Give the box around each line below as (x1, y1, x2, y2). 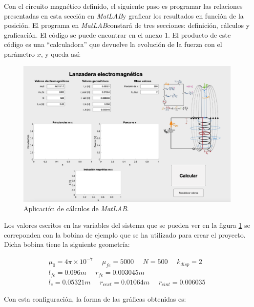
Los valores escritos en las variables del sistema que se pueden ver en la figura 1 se (4, 220, 250, 230)
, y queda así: (41, 48, 81, 59)
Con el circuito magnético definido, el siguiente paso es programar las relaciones (4, 1, 243, 11)
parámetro (4, 48, 35, 59)
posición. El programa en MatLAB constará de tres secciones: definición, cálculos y (4, 20, 250, 30)
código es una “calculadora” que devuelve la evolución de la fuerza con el (4, 39, 222, 49)
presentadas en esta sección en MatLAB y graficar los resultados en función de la (4, 10, 244, 21)
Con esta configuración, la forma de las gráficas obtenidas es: (4, 294, 186, 304)
